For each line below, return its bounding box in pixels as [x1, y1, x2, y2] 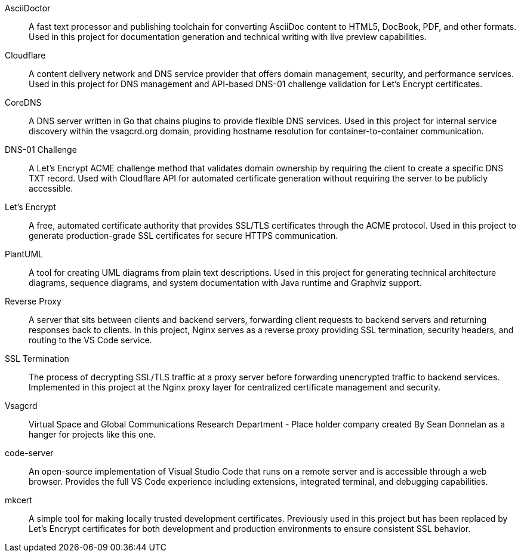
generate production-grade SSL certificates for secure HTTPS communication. [29, 230, 338, 241]
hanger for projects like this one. [29, 429, 156, 439]
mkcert [5, 495, 32, 505]
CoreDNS [5, 97, 42, 107]
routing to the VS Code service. [29, 335, 152, 345]
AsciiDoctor [5, 3, 51, 13]
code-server [5, 448, 54, 458]
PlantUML [5, 249, 44, 259]
